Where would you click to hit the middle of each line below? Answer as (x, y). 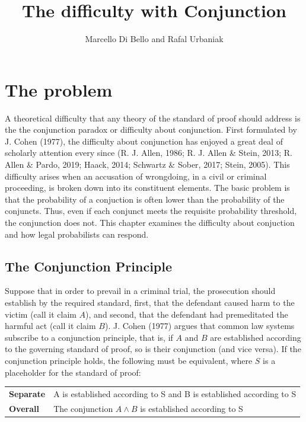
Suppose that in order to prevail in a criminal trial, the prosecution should (140, 291)
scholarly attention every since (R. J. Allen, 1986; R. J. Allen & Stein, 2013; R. (149, 153)
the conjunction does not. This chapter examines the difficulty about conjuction (150, 222)
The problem (59, 89)
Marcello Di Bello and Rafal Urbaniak (154, 39)
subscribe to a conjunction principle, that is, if (89, 337)
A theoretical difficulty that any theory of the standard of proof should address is (153, 118)
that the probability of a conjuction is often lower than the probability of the (145, 199)
